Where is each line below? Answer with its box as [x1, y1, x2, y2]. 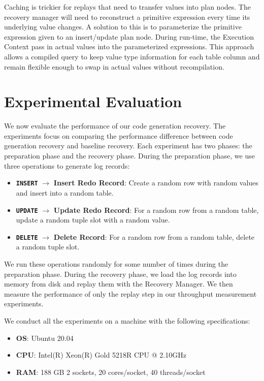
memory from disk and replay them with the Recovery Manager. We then [4, 278, 233, 289]
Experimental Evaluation [4, 91, 182, 112]
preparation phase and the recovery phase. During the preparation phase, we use [4, 150, 255, 161]
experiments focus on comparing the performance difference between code [4, 130, 233, 141]
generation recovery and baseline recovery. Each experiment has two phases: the [4, 140, 252, 151]
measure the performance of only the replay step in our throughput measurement [4, 288, 257, 299]
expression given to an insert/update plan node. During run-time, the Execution [4, 31, 254, 42]
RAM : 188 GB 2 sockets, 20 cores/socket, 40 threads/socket [16, 366, 206, 377]
